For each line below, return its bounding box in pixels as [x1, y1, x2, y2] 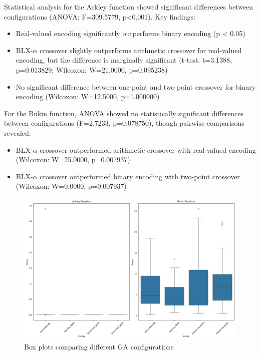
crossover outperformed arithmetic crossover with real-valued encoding [40, 144, 256, 155]
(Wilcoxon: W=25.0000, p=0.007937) [16, 154, 130, 165]
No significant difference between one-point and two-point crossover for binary [16, 81, 256, 92]
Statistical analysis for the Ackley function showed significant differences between [4, 2, 253, 12]
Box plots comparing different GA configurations [24, 341, 174, 351]
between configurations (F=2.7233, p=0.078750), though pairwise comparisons [4, 118, 244, 128]
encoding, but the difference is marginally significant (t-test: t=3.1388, [16, 55, 232, 65]
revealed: [4, 127, 31, 138]
